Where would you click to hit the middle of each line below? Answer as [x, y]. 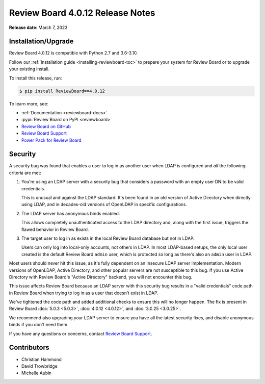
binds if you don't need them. [39, 325]
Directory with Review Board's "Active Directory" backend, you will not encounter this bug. [101, 277]
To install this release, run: [36, 78]
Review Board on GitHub [46, 126]
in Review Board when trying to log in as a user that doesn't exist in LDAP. [84, 293]
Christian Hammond [41, 359]
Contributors [29, 347]
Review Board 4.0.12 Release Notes [82, 13]
